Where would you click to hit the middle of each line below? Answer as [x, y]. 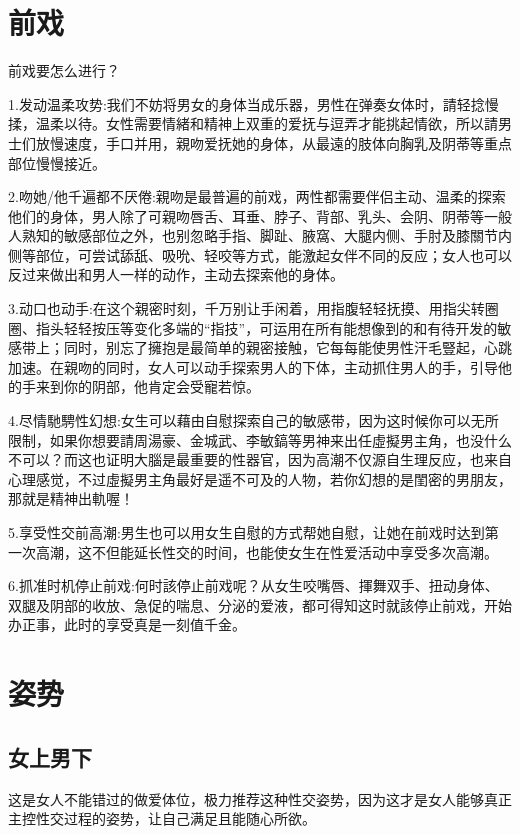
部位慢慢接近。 [57, 162]
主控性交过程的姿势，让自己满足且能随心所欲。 [162, 818]
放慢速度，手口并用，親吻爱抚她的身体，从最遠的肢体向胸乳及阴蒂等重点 [273, 142]
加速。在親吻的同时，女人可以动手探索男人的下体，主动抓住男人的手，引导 [253, 366]
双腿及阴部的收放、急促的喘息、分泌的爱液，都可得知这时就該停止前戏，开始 [260, 604]
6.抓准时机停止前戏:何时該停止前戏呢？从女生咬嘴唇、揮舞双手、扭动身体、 [253, 585]
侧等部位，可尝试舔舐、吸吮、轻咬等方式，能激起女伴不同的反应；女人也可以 [260, 254]
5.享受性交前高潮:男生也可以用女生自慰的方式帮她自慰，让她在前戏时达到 [246, 532]
